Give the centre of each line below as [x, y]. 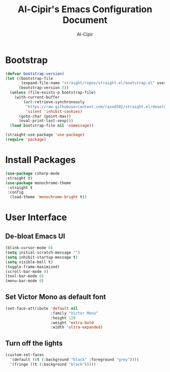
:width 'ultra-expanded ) [76, 327]
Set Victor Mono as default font [56, 297]
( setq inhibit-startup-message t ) [42, 257]
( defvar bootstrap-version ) [35, 74]
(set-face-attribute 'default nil [42, 308]
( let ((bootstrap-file [29, 78]
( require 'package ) [26, 140]
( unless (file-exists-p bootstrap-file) [53, 92]
